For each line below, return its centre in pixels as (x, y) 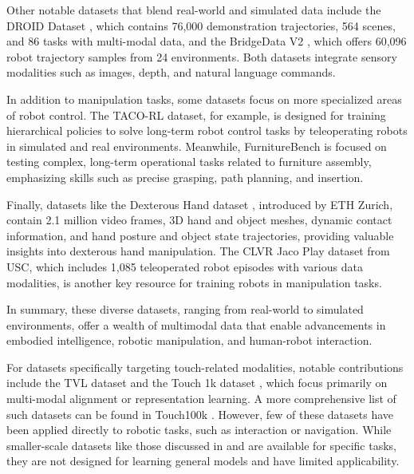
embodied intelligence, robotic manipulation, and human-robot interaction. (189, 340)
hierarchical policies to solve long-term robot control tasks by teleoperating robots (207, 130)
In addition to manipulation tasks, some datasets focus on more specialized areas (204, 99)
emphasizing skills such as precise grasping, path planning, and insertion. (185, 177)
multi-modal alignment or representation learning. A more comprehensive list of (201, 399)
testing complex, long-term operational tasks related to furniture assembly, (189, 162)
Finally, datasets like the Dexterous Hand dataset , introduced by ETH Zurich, (200, 204)
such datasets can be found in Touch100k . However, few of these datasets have (200, 414)
